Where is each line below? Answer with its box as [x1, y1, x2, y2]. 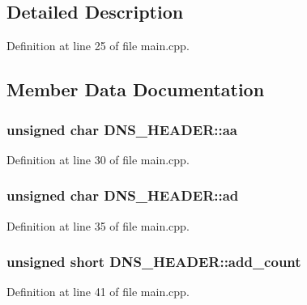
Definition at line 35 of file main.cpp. [6, 217, 190, 234]
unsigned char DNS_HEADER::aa [6, 119, 237, 139]
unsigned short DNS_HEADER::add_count [6, 252, 301, 272]
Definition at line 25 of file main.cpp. [6, 37, 190, 54]
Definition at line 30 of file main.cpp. [6, 150, 190, 167]
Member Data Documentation [6, 77, 265, 102]
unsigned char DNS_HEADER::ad [6, 185, 239, 205]
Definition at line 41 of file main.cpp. [6, 283, 190, 300]
